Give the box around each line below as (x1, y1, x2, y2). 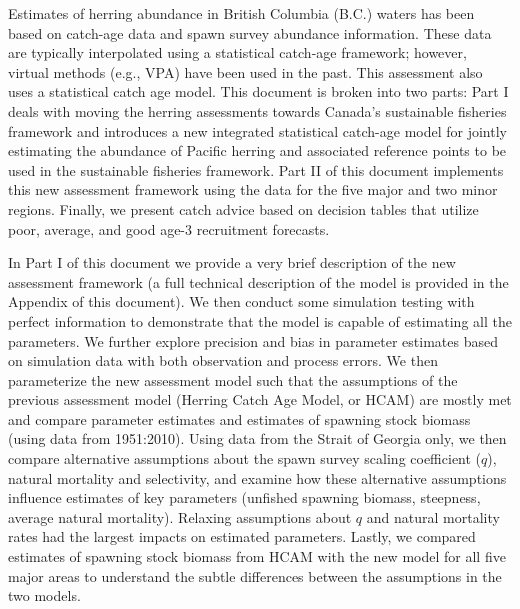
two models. (8, 585, 81, 606)
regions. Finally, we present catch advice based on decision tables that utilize (8, 198, 479, 219)
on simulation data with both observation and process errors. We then (8, 350, 438, 371)
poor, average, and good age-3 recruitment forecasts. (8, 218, 330, 239)
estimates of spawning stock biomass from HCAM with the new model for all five (8, 546, 506, 567)
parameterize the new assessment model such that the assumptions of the (8, 369, 458, 390)
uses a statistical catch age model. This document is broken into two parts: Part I (8, 81, 509, 102)
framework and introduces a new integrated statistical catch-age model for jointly (8, 120, 507, 141)
